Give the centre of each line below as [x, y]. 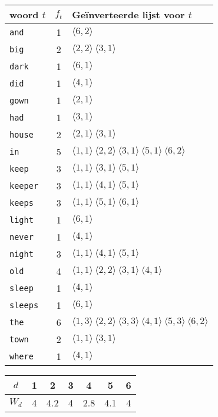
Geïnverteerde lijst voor [128, 14]
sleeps [24, 305]
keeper [24, 186]
